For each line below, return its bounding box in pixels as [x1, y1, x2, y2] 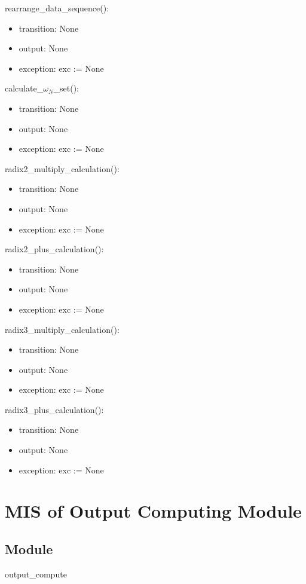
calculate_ [5, 82, 44, 94]
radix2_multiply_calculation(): [5, 162, 120, 175]
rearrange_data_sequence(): [5, 2, 109, 14]
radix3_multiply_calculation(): [5, 323, 120, 335]
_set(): [53, 82, 79, 94]
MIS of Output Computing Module [5, 499, 302, 523]
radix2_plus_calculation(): [5, 243, 104, 255]
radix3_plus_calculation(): [5, 403, 104, 415]
